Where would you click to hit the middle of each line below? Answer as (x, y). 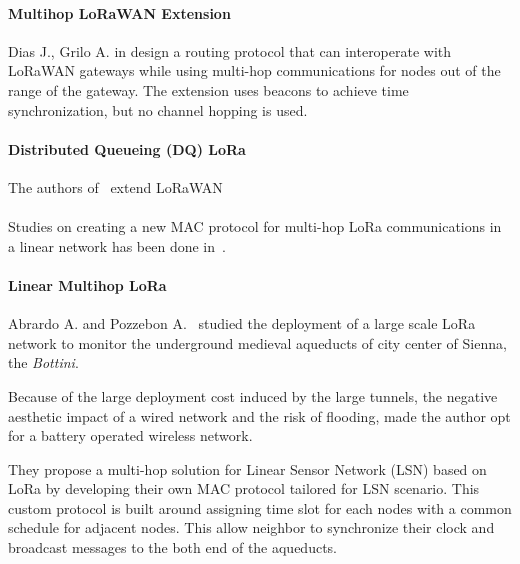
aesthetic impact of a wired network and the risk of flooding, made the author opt (259, 415)
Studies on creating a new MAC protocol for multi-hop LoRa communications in (255, 226)
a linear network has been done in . (117, 245)
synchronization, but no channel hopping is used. (158, 109)
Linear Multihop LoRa (87, 284)
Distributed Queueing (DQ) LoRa (127, 148)
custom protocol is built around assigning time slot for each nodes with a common (260, 507)
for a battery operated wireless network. (130, 435)
